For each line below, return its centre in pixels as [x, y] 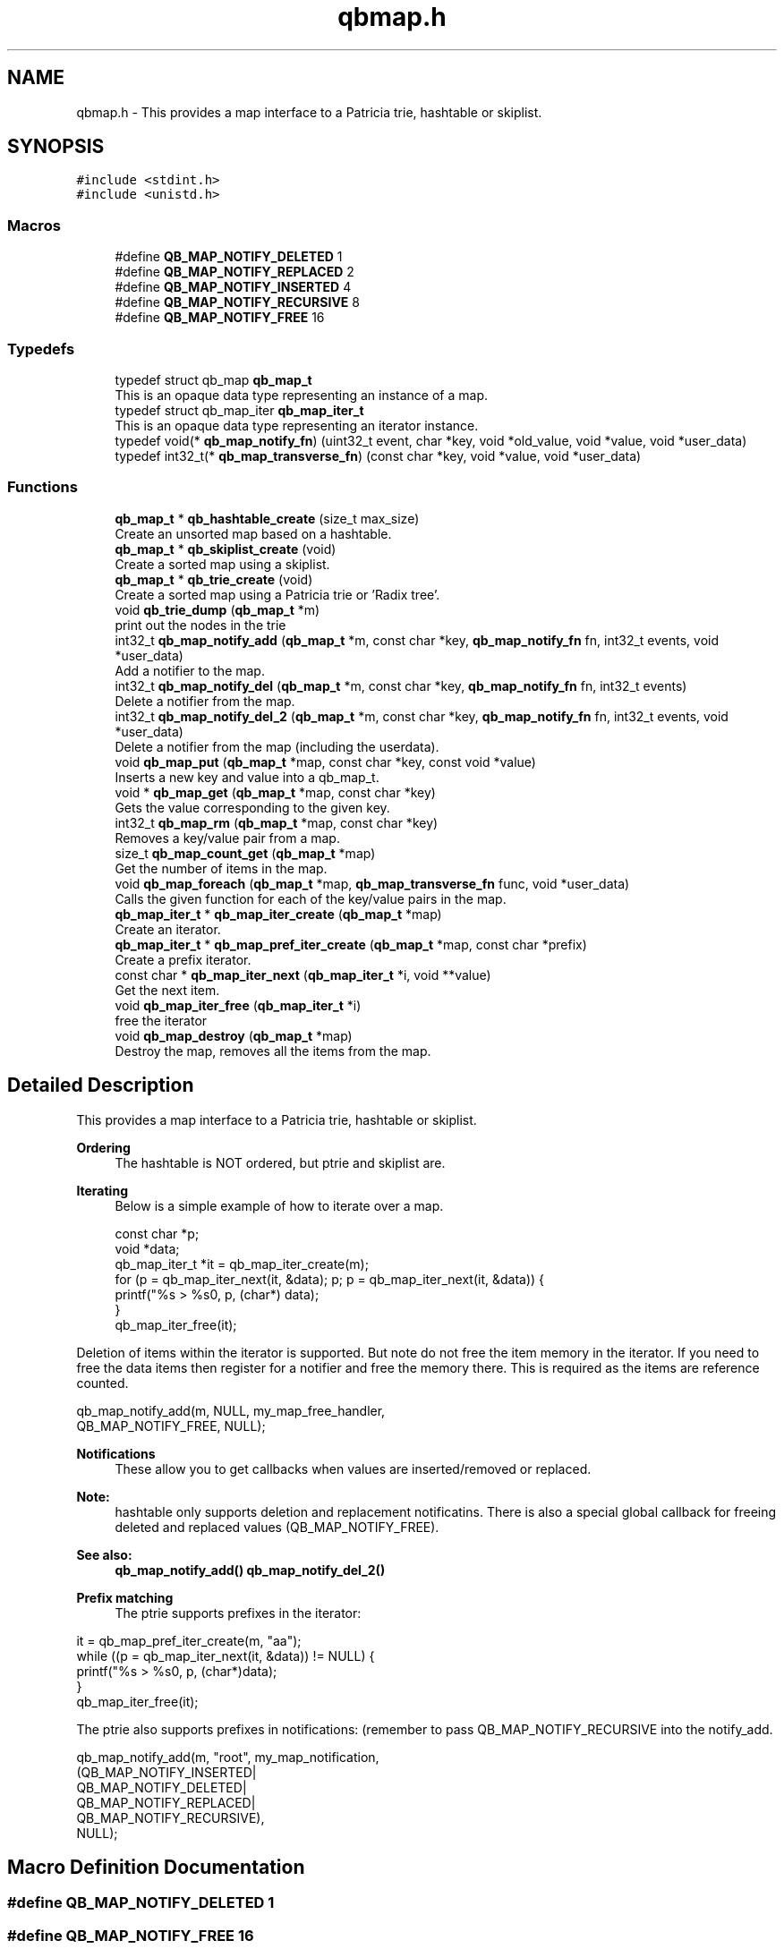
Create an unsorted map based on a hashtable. [253, 533]
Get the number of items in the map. [221, 868]
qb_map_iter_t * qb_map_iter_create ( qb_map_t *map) [278, 914]
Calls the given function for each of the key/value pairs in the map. [311, 898]
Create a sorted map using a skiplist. [222, 564]
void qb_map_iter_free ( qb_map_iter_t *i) [238, 1005]
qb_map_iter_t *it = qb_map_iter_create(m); [242, 1264]
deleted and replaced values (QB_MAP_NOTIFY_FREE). [277, 1527]
